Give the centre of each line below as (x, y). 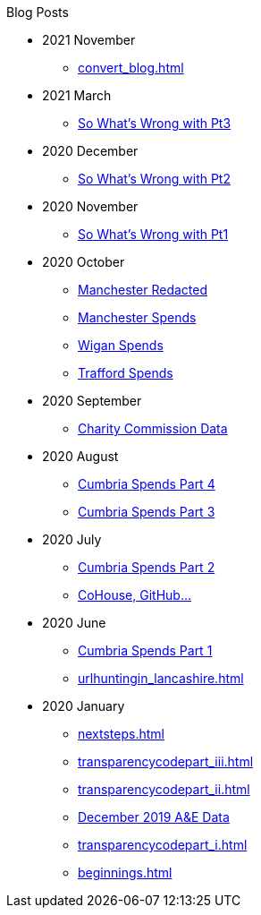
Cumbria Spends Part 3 (147, 512)
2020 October (84, 262)
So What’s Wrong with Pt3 (155, 123)
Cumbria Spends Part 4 (147, 484)
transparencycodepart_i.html (163, 845)
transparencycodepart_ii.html (164, 789)
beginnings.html (125, 872)
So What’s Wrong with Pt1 (153, 234)
